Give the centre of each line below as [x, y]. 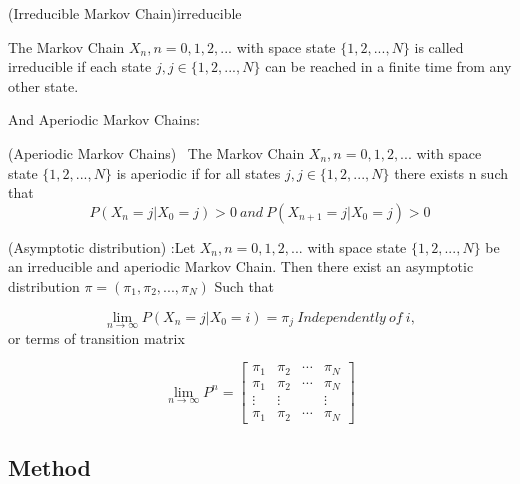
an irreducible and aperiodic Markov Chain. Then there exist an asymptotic [241, 266]
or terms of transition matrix [96, 337]
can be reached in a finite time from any [388, 66]
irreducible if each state [80, 66]
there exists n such [451, 172]
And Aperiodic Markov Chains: [104, 119]
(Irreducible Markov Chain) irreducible [125, 13]
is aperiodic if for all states [198, 172]
